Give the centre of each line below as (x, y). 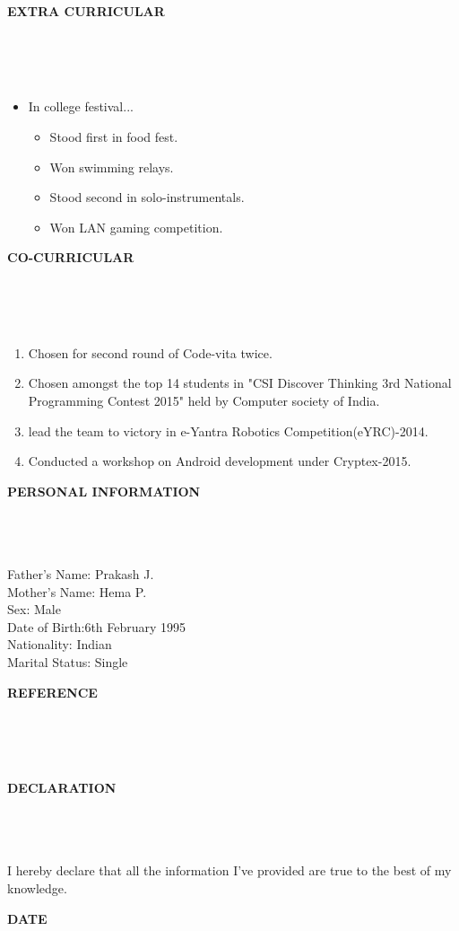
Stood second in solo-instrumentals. (147, 197)
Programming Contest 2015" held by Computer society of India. (204, 400)
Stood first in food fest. (114, 136)
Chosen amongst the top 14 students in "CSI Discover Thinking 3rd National (240, 383)
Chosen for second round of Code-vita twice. (150, 352)
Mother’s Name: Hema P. (77, 591)
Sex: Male (34, 609)
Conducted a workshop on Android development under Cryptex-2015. (220, 461)
